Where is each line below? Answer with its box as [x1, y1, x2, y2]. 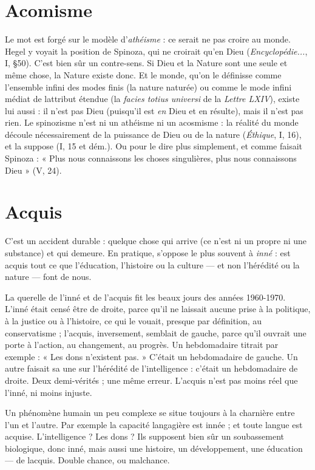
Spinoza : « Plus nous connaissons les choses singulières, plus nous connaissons [5, 152, 297, 165]
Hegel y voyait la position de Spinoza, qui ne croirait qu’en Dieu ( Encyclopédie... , [5, 44, 308, 57]
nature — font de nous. [5, 270, 92, 283]
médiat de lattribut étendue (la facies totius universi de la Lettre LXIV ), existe [5, 92, 300, 105]
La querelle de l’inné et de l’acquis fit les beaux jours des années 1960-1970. [5, 290, 286, 303]
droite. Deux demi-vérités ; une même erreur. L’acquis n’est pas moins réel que [5, 373, 298, 386]
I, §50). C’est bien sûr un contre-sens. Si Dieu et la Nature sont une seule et [5, 56, 288, 69]
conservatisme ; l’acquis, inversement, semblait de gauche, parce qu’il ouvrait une [5, 326, 307, 339]
